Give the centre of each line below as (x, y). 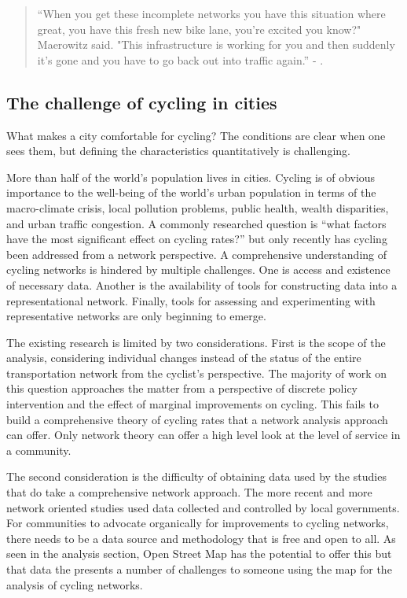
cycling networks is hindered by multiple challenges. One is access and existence (198, 269)
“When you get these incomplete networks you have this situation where (211, 13)
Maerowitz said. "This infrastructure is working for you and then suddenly (216, 44)
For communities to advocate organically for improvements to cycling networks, (198, 523)
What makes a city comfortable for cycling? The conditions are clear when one (196, 135)
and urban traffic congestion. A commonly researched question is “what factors (196, 223)
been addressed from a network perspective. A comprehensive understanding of (197, 254)
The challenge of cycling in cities (142, 102)
